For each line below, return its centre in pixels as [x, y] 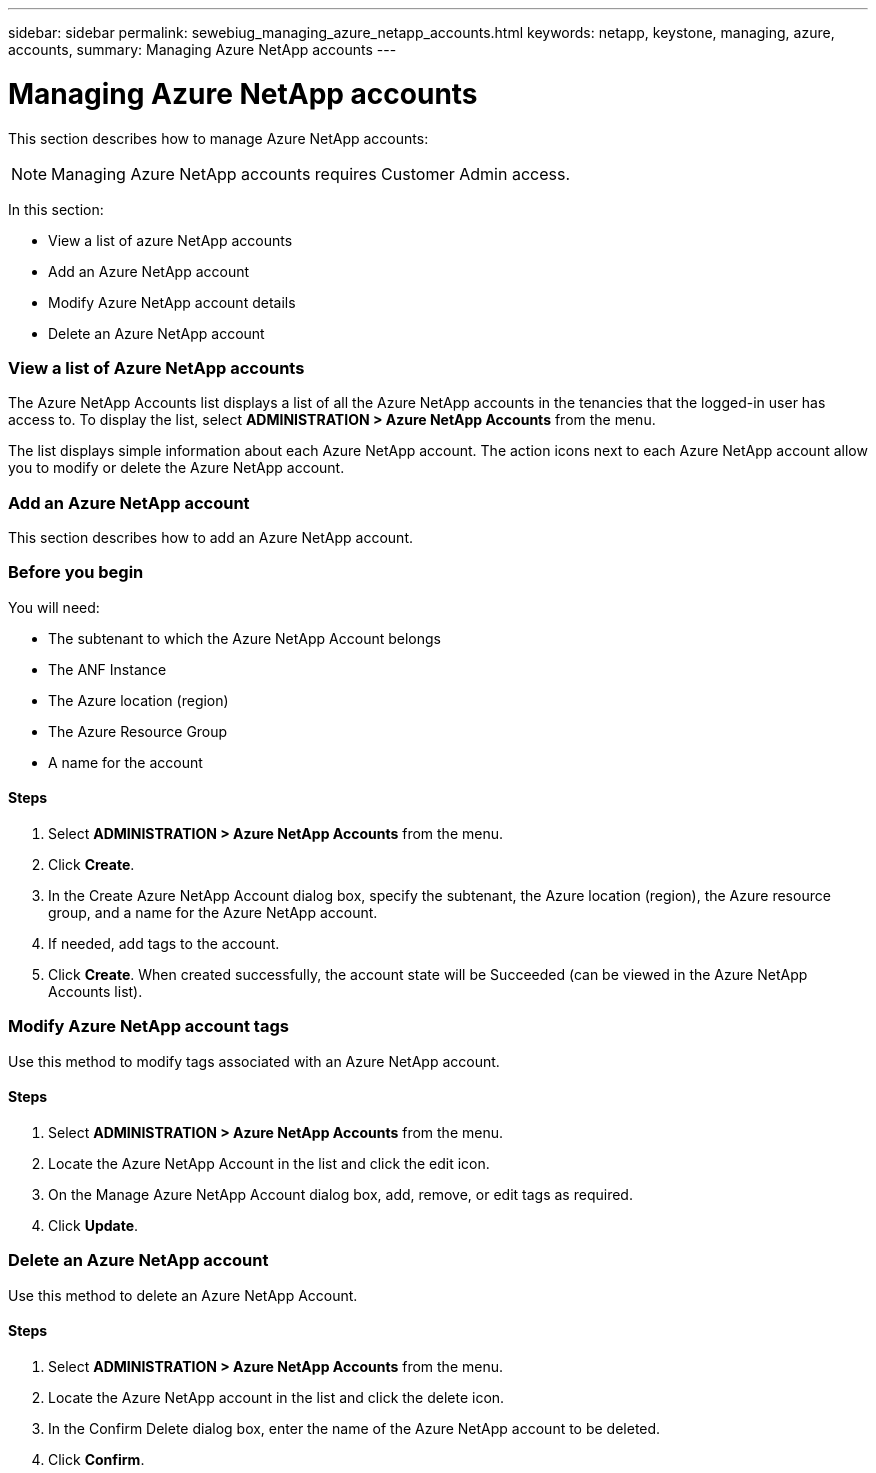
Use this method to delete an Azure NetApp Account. [183, 1295]
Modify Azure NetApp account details [172, 302]
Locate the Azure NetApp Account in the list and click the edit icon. [269, 1163]
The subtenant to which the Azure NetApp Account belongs [244, 638]
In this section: [56, 209]
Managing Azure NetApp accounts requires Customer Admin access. [311, 173]
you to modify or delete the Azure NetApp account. [176, 468]
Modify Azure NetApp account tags [148, 1026]
